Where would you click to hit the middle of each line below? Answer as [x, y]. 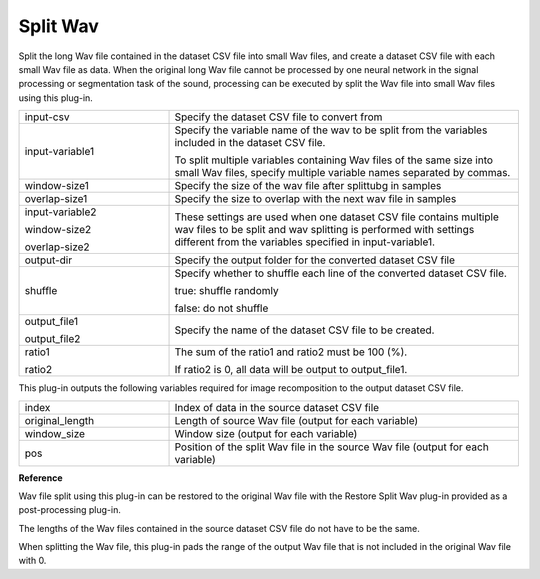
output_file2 [52, 339]
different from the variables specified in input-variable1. [304, 242]
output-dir [48, 260]
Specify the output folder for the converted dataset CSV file [314, 260]
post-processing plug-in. [70, 510]
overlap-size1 [56, 199]
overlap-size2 [57, 247]
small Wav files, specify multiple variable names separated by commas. [342, 173]
